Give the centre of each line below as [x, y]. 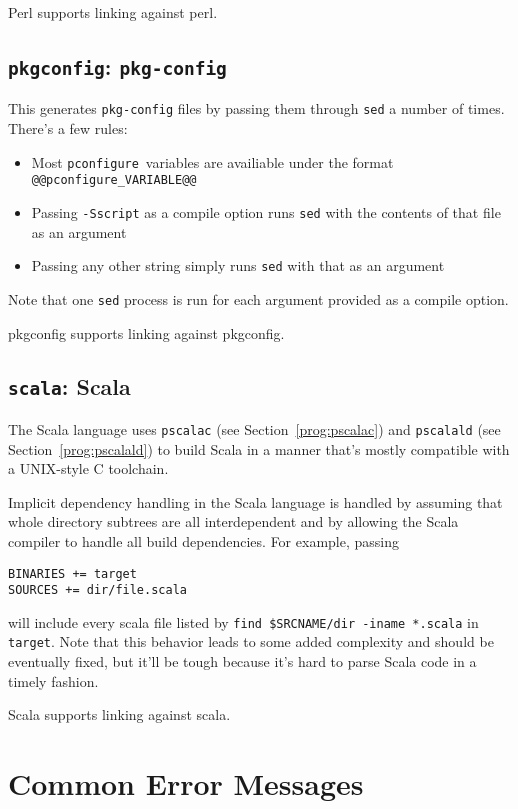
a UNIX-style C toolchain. [88, 468]
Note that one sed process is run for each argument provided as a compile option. [258, 298]
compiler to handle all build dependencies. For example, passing [203, 540]
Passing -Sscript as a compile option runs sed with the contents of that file [266, 211]
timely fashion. [53, 680]
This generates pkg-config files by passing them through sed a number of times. [256, 108]
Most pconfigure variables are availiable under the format [212, 161]
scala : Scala [69, 386]
